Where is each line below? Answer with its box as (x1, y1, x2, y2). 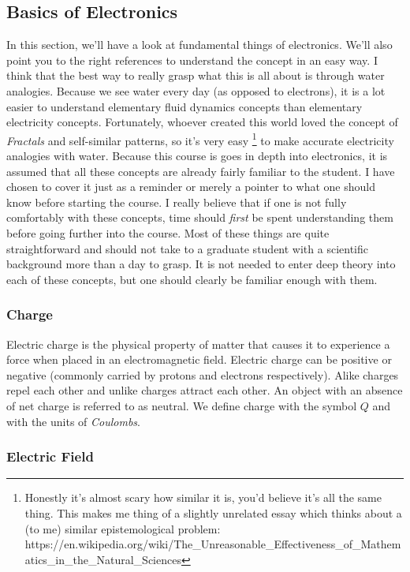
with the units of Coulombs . (6, 413, 140, 429)
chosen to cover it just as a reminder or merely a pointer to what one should (6, 178, 375, 195)
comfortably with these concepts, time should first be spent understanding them (6, 209, 393, 226)
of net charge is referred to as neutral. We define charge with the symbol (6, 397, 357, 413)
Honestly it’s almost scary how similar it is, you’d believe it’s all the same (24, 489, 382, 506)
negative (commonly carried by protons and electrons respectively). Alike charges (6, 366, 399, 383)
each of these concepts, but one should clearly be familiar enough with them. (6, 271, 378, 287)
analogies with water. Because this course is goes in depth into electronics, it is (6, 148, 388, 164)
